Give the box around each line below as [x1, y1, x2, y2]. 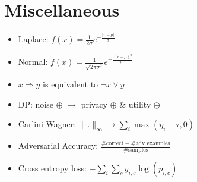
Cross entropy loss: [18, 161, 87, 174]
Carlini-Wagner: [18, 118, 77, 130]
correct [106, 140, 124, 146]
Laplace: [18, 33, 49, 45]
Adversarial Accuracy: [18, 139, 99, 152]
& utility [119, 98, 151, 110]
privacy [81, 98, 108, 110]
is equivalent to [43, 77, 99, 90]
